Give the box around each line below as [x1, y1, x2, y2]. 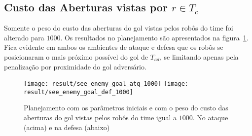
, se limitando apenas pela [159, 51, 239, 62]
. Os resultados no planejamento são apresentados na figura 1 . [60, 32, 249, 42]
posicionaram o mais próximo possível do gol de [4, 51, 148, 62]
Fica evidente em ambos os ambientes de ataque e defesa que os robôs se [4, 42, 223, 52]
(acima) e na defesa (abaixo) [24, 122, 110, 132]
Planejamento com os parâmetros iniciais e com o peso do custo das [24, 102, 228, 113]
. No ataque [192, 112, 228, 123]
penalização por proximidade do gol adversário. [4, 61, 146, 71]
